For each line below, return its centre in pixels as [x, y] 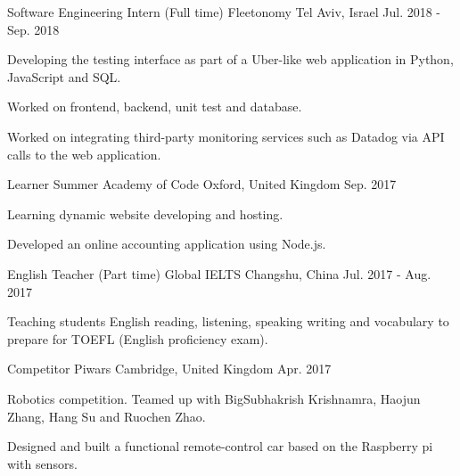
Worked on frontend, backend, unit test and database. [155, 107]
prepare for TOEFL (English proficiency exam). [138, 338]
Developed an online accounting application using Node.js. [167, 244]
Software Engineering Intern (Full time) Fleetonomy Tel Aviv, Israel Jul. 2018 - [224, 12]
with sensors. [42, 463]
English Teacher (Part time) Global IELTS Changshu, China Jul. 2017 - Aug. [219, 273]
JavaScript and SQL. [64, 76]
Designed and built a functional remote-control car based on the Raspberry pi [220, 446]
